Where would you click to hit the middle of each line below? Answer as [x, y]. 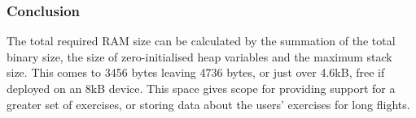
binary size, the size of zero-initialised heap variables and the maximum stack [199, 56]
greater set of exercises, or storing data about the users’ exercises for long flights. [208, 104]
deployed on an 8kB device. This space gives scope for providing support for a [201, 88]
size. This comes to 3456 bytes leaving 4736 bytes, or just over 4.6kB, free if [196, 72]
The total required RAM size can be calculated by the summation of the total [201, 41]
